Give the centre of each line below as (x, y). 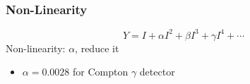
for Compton (100, 72)
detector (157, 72)
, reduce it (97, 48)
